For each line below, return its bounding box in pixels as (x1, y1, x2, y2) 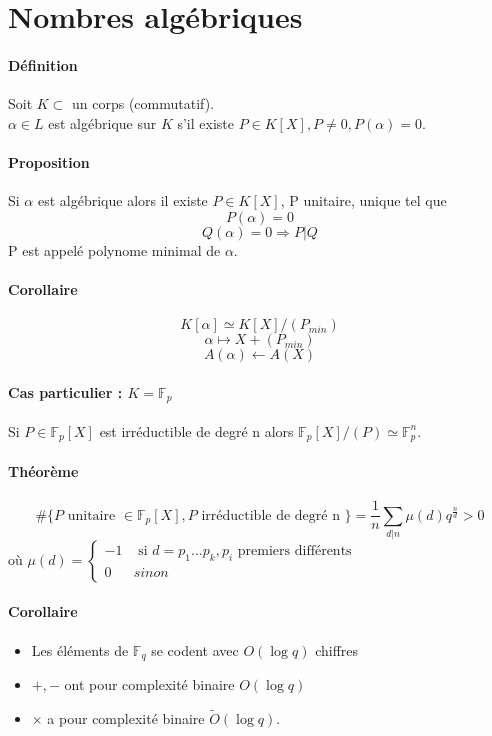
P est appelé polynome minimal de (8, 239, 221, 260)
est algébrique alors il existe (37, 190, 208, 211)
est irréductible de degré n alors (99, 420, 294, 441)
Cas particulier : (8, 381, 123, 402)
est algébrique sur (48, 112, 157, 133)
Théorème (8, 460, 79, 481)
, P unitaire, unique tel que (280, 190, 447, 211)
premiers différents (237, 544, 352, 559)
